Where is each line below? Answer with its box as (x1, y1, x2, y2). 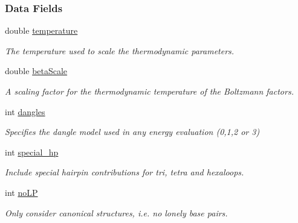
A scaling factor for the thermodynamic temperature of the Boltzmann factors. (5, 85, 294, 97)
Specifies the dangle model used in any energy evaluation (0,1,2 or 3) (5, 125, 260, 138)
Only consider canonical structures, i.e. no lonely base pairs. (5, 206, 228, 219)
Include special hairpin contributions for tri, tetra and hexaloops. (5, 166, 244, 178)
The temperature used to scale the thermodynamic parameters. (5, 44, 235, 57)
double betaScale (5, 64, 68, 77)
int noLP (5, 186, 38, 198)
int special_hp (5, 145, 59, 158)
